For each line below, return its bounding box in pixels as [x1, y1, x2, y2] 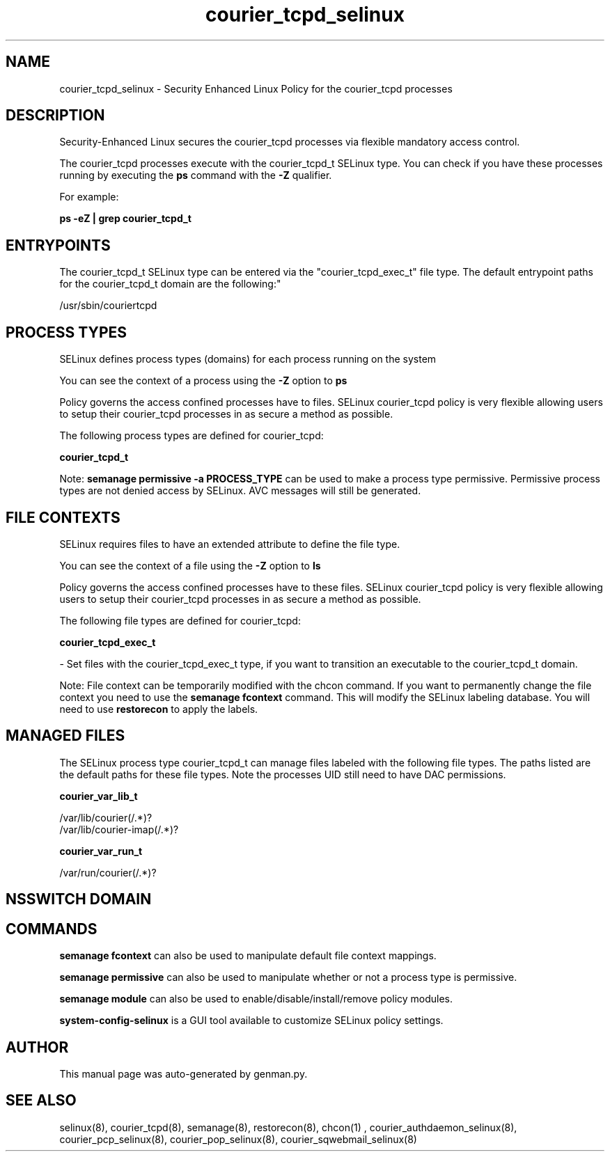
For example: [59, 191, 119, 203]
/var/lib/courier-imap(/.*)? [59, 823, 179, 835]
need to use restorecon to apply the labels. [59, 702, 258, 715]
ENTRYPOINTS [6, 236, 111, 254]
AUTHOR [6, 1038, 69, 1056]
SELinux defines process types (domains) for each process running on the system [59, 353, 437, 365]
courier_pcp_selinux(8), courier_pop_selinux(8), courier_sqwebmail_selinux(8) [59, 1133, 417, 1145]
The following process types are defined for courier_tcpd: [59, 430, 324, 442]
